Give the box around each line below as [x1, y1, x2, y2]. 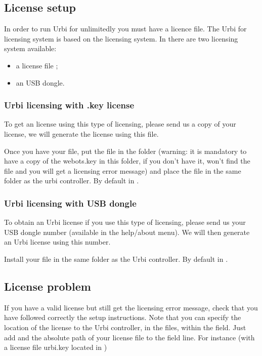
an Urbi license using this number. [4, 236, 111, 247]
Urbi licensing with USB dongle [4, 196, 137, 209]
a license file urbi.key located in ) [4, 342, 107, 352]
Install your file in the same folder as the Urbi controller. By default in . [4, 253, 228, 264]
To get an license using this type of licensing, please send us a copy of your [4, 118, 236, 129]
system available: [4, 43, 57, 54]
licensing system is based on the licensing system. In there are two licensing [4, 33, 238, 44]
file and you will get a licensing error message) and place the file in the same [4, 165, 241, 176]
